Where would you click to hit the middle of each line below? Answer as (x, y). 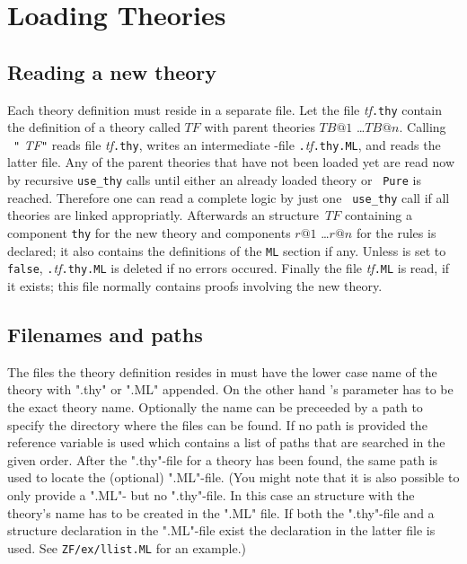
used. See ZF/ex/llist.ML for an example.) (127, 547)
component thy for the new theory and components (149, 232)
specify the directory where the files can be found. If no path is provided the (217, 424)
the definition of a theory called (94, 127)
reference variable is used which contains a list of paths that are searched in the (226, 442)
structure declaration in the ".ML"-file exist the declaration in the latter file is (221, 530)
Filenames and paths (105, 334)
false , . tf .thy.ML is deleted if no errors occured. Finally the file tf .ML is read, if (229, 268)
